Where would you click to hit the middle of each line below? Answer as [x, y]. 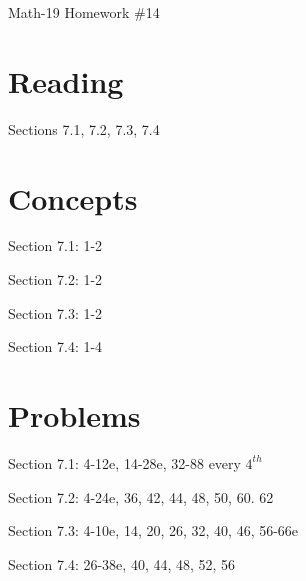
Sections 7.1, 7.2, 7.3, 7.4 [84, 128]
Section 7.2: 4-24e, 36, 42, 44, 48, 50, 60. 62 [141, 496]
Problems [74, 415]
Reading [66, 80]
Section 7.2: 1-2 [55, 279]
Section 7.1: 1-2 [55, 245]
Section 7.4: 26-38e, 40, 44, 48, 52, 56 [122, 563]
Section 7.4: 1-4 [55, 346]
